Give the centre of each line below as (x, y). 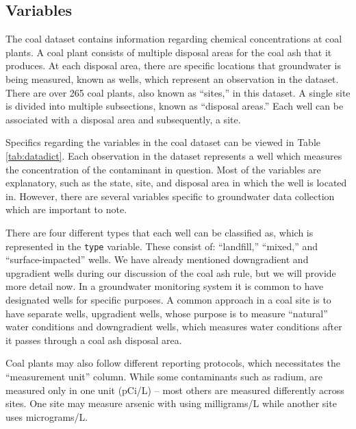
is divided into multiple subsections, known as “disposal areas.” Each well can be (175, 106)
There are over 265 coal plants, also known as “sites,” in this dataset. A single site (178, 92)
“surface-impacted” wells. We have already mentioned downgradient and (157, 259)
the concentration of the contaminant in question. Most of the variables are (163, 169)
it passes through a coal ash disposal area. (94, 340)
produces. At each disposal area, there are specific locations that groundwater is (173, 65)
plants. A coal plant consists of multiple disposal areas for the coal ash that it (169, 52)
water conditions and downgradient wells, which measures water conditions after (174, 327)
